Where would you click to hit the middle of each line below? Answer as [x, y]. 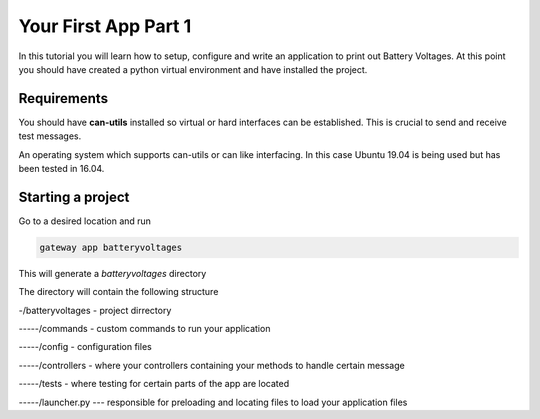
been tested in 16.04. [61, 169]
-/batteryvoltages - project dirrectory [95, 310]
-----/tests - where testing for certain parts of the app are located [154, 384]
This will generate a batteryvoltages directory [112, 273]
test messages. [50, 136]
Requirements [63, 98]
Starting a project [74, 196]
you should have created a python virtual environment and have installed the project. [193, 69]
